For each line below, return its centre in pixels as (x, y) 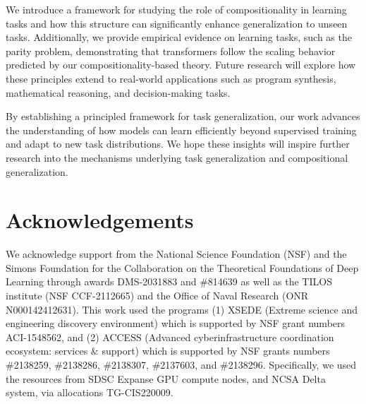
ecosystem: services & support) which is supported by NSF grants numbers (168, 351)
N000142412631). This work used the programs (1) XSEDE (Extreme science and (182, 309)
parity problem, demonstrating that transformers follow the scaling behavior (171, 50)
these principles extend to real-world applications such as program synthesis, (171, 78)
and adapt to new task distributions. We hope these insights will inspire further (178, 144)
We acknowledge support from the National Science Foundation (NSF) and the (176, 254)
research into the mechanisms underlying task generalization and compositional (177, 157)
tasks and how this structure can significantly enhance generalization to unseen (177, 23)
